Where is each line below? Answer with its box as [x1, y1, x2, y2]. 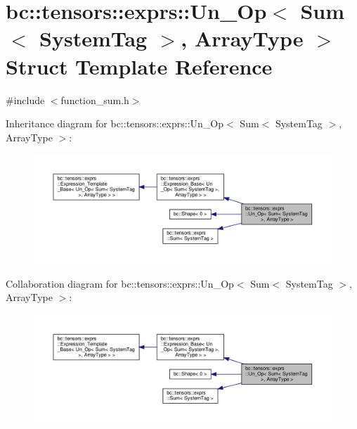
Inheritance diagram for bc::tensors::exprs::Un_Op [6, 116, 224, 131]
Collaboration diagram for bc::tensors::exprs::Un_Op [6, 276, 234, 290]
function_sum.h [60, 92, 129, 107]
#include [6, 92, 45, 107]
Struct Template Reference [6, 51, 273, 80]
